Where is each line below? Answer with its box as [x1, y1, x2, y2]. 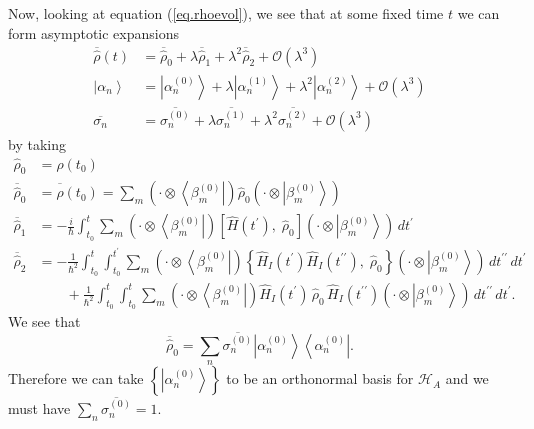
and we [445, 368, 489, 389]
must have [8, 398, 71, 419]
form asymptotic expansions [8, 22, 179, 43]
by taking [8, 133, 66, 154]
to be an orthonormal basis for [226, 368, 414, 389]
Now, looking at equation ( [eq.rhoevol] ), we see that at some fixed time [8, 3, 444, 23]
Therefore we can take [8, 368, 144, 389]
